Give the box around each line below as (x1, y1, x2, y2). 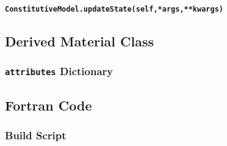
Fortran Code (5, 95, 92, 114)
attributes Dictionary (5, 63, 113, 78)
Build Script (5, 128, 67, 143)
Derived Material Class (5, 31, 154, 50)
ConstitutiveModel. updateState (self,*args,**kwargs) (5, 4, 223, 13)
